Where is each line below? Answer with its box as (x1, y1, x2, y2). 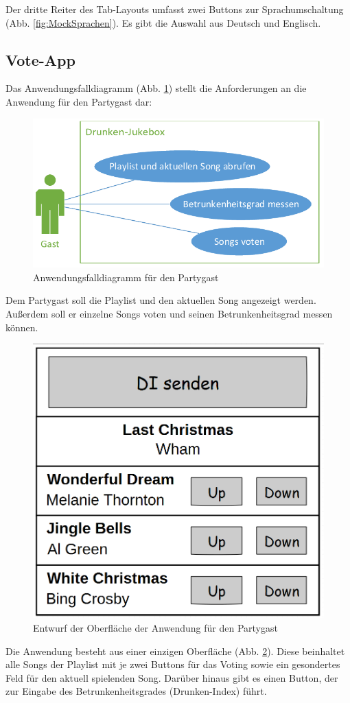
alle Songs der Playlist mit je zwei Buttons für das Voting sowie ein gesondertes (5, 657, 340, 671)
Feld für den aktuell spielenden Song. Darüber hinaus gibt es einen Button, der (5, 670, 338, 684)
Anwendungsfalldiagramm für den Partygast (33, 270, 219, 284)
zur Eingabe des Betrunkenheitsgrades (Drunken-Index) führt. (5, 684, 267, 698)
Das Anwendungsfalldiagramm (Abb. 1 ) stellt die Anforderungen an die (5, 81, 307, 95)
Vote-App (5, 49, 75, 70)
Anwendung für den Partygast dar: (5, 94, 152, 108)
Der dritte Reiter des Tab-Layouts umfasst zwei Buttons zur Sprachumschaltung (5, 2, 344, 16)
